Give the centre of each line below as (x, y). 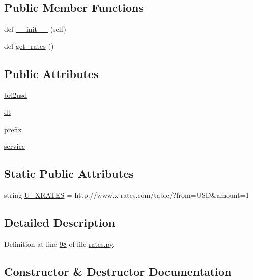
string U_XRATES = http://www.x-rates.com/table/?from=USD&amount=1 (127, 195)
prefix (13, 129)
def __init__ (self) (35, 29)
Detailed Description (60, 223)
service (15, 146)
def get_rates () (29, 46)
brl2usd (16, 95)
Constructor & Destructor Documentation (118, 271)
